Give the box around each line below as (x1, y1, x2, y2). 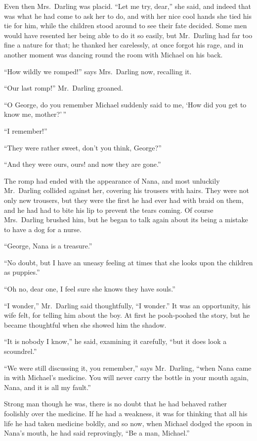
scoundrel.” (4, 346, 37, 356)
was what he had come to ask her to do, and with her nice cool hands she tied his (4, 10, 252, 21)
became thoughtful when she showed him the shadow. (4, 319, 167, 330)
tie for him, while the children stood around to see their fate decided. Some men (4, 20, 247, 31)
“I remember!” (4, 125, 47, 136)
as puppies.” (4, 267, 40, 277)
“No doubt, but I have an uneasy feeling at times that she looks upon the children (4, 257, 253, 267)
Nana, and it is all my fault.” (4, 382, 91, 392)
